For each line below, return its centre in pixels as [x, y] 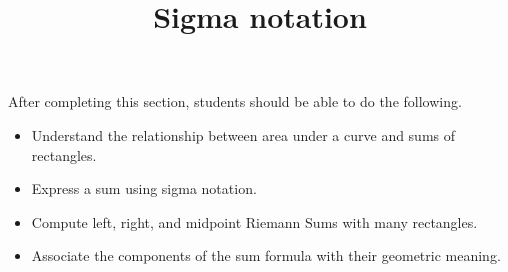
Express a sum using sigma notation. [144, 188]
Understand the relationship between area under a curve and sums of [243, 134]
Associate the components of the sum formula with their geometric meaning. [266, 255]
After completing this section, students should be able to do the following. [235, 101]
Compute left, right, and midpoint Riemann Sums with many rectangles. [254, 221]
